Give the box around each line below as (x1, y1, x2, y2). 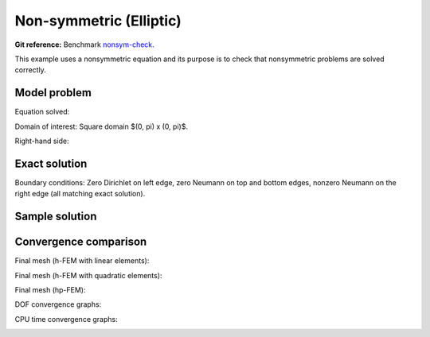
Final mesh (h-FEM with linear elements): (14, 256, 150, 265)
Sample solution (14, 210, 97, 223)
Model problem (14, 86, 92, 99)
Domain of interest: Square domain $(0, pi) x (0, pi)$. (14, 122, 189, 131)
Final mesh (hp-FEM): (14, 285, 87, 295)
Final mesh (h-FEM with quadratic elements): (14, 270, 162, 280)
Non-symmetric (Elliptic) (14, 12, 182, 29)
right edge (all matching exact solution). (14, 189, 146, 199)
